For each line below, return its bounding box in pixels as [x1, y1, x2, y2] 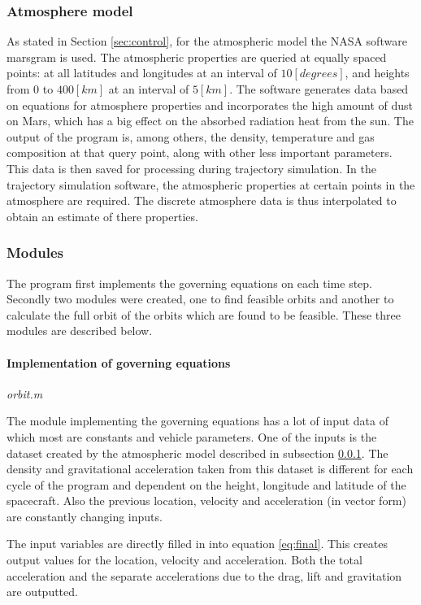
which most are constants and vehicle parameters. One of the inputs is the [7, 428, 377, 445]
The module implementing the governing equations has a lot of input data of [7, 412, 388, 429]
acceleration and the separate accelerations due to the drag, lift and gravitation [7, 567, 402, 584]
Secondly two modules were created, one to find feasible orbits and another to [7, 290, 394, 307]
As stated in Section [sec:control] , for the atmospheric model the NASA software [7, 33, 407, 50]
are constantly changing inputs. [7, 507, 163, 524]
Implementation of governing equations [7, 354, 231, 371]
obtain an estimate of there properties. [7, 207, 198, 224]
